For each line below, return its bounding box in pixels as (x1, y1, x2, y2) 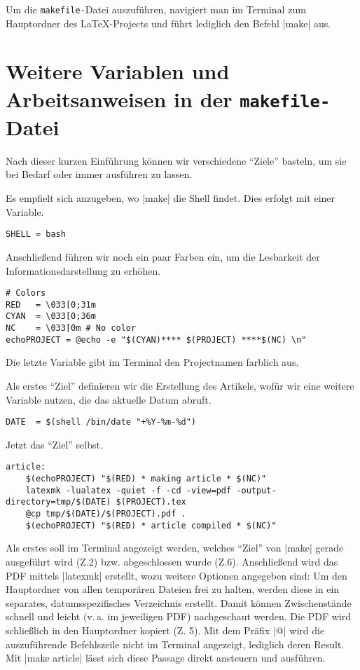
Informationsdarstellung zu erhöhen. (6, 263, 161, 278)
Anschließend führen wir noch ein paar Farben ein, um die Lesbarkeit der (6, 249, 320, 264)
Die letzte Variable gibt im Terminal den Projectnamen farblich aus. (6, 355, 299, 369)
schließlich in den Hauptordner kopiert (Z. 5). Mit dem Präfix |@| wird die (6, 622, 325, 637)
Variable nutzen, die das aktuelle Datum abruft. (6, 392, 212, 406)
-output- (236, 485, 277, 495)
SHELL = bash (6, 229, 66, 240)
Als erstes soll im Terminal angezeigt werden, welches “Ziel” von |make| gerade (6, 540, 344, 555)
